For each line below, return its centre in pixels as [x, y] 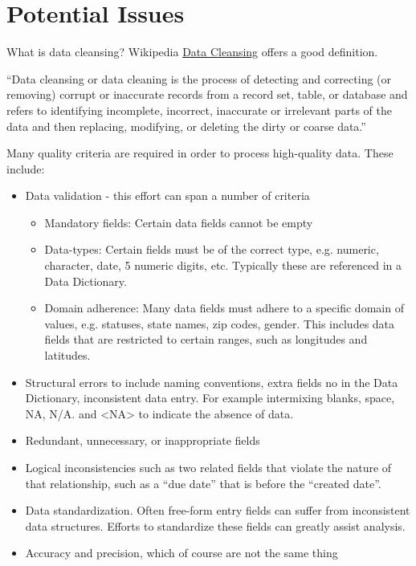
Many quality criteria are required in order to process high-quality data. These [200, 153]
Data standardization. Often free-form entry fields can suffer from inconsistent [218, 510]
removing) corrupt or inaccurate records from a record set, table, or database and [207, 94]
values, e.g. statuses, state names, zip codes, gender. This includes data [220, 323]
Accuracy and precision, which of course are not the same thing [181, 553]
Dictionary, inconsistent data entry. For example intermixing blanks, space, [210, 398]
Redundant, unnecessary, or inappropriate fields [143, 440]
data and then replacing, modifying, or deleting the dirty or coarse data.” [186, 126]
